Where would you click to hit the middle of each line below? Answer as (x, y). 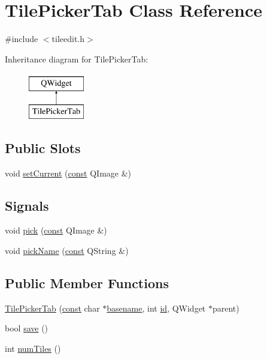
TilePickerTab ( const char (52, 308)
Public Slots (43, 147)
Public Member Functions (87, 283)
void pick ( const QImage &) (56, 230)
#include (22, 39)
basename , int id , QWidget (156, 308)
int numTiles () (33, 348)
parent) (226, 308)
